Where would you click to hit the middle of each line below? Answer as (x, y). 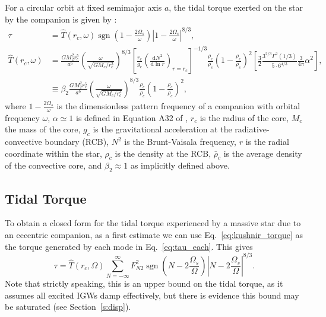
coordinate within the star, (53, 153)
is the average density (263, 153)
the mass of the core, (43, 129)
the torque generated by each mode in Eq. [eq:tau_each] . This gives (129, 246)
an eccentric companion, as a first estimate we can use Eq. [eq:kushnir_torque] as (154, 234)
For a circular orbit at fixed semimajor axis (83, 7)
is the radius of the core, (244, 117)
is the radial (267, 141)
